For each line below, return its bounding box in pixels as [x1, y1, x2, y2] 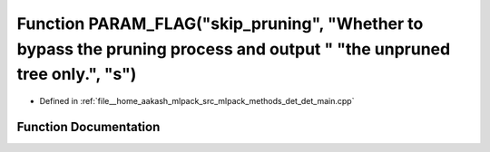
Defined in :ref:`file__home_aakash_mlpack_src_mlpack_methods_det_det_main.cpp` [39, 96, 355, 107]
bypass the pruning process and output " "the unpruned [16, 39, 451, 59]
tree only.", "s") [16, 64, 137, 85]
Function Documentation [16, 119, 161, 135]
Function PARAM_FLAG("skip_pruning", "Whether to [16, 14, 424, 33]
